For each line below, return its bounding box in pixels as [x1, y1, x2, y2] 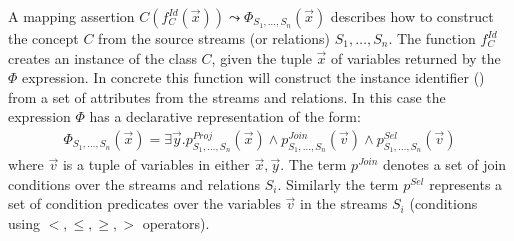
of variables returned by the [331, 47, 501, 68]
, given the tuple [211, 47, 312, 68]
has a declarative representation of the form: [89, 106, 361, 127]
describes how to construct [330, 6, 494, 26]
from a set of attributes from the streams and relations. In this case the [8, 86, 446, 107]
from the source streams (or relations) [98, 28, 330, 48]
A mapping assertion [8, 6, 135, 26]
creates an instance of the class [8, 47, 197, 68]
